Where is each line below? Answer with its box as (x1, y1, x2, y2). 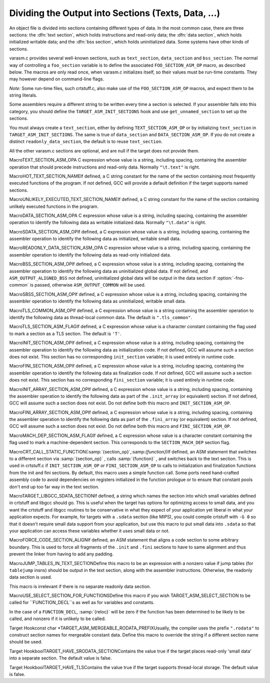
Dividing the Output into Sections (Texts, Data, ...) (9, 7, 220, 18)
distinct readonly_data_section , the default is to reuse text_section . (9, 138, 162, 144)
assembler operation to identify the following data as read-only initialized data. (9, 251, 171, 257)
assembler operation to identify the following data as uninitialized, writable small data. (9, 298, 186, 304)
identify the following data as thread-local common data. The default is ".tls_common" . (9, 314, 192, 320)
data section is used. (9, 574, 52, 580)
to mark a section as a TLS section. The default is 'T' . (9, 330, 122, 336)
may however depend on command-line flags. (9, 76, 104, 82)
